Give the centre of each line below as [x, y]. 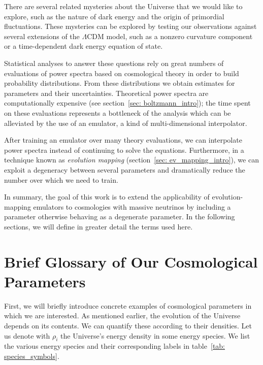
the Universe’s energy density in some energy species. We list [155, 335]
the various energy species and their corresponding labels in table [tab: [114, 346]
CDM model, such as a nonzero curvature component [170, 36]
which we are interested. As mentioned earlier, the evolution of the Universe [122, 316]
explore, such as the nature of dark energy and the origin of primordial [114, 16]
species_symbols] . [32, 356]
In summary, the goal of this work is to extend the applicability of [107, 197]
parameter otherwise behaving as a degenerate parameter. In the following [120, 217]
